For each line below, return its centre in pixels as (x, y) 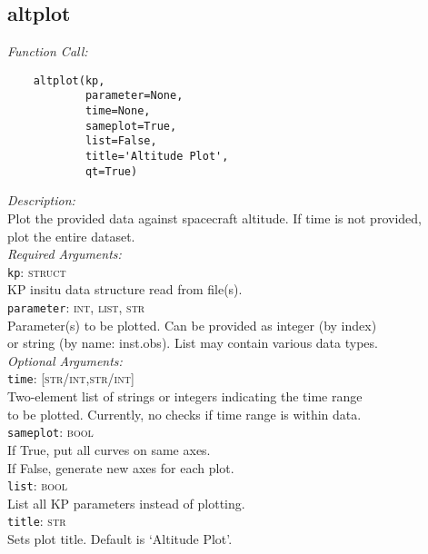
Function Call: (48, 51)
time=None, (118, 111)
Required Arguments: (65, 254)
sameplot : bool (50, 432)
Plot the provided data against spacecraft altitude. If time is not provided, (214, 218)
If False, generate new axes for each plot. (121, 467)
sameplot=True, (131, 126)
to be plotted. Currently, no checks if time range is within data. (184, 414)
